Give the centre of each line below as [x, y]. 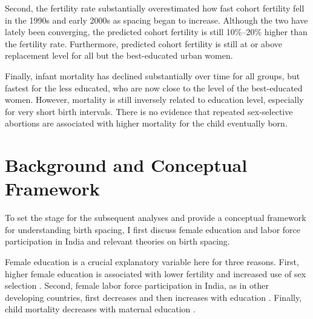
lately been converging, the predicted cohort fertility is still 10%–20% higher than [156, 32]
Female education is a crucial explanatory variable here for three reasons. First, [152, 262]
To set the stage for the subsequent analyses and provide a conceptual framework [156, 218]
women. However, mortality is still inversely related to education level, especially [154, 100]
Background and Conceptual [126, 165]
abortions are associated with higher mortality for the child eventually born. [146, 123]
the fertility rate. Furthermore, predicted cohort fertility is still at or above [144, 43]
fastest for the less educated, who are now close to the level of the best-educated [154, 87]
